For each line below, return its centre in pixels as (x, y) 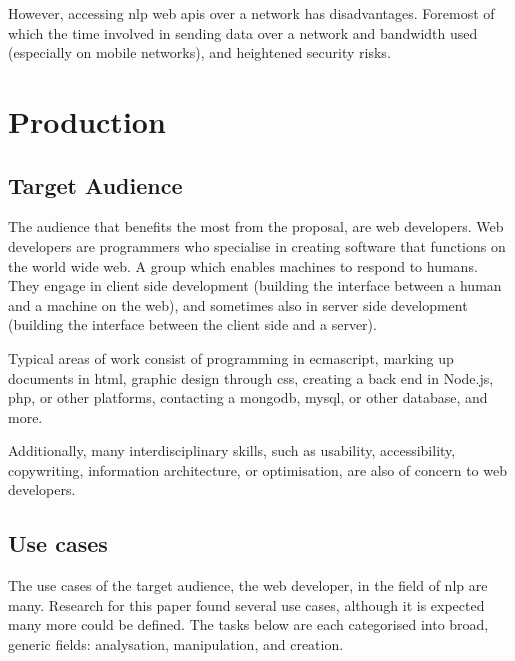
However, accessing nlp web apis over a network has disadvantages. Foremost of (251, 13)
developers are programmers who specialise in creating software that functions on (257, 245)
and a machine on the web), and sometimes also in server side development (238, 304)
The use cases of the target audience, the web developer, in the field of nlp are (248, 585)
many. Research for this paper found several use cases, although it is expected (246, 604)
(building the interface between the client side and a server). (192, 324)
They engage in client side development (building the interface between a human (255, 285)
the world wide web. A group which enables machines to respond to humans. (243, 265)
